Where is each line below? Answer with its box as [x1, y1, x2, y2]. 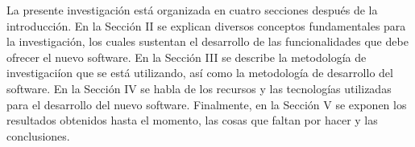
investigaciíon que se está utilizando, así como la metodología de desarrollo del [6, 64, 393, 81]
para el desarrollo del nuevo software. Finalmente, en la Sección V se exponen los [6, 96, 407, 112]
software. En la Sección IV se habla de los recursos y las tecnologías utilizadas [6, 80, 392, 96]
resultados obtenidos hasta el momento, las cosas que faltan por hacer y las [6, 112, 378, 129]
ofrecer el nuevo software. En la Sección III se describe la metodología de [6, 48, 367, 65]
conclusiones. [6, 127, 70, 144]
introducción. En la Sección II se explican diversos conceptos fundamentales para [6, 17, 406, 34]
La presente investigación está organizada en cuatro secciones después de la [6, 2, 378, 18]
